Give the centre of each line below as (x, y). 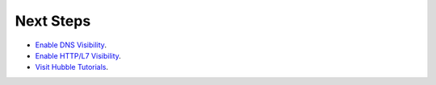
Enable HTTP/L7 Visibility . (78, 55)
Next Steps (53, 21)
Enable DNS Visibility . (71, 45)
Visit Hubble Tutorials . (72, 67)
